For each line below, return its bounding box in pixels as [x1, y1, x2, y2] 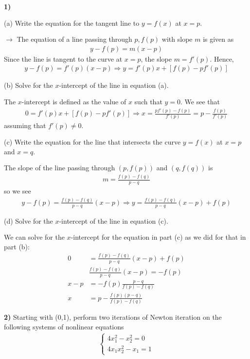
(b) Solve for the [4, 80, 53, 90]
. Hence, [210, 53, 234, 64]
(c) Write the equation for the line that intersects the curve [4, 137, 181, 147]
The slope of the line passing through [4, 163, 115, 173]
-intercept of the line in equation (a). [59, 80, 169, 90]
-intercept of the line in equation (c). [59, 215, 168, 226]
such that [134, 97, 162, 107]
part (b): [4, 241, 30, 251]
